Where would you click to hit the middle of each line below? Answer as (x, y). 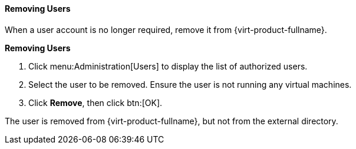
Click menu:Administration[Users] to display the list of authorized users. (168, 66)
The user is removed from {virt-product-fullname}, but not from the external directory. (172, 121)
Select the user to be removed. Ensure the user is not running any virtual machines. (190, 84)
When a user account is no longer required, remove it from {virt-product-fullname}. (166, 29)
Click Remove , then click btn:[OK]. (95, 102)
